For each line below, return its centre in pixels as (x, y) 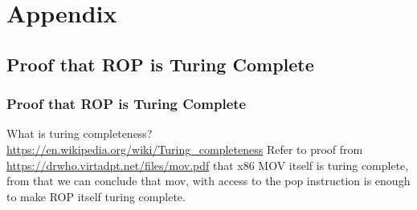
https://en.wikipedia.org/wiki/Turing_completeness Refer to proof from (185, 149)
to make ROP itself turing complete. (96, 196)
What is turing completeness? (80, 133)
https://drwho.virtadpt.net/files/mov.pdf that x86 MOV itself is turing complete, (208, 165)
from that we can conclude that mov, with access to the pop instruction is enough (208, 181)
